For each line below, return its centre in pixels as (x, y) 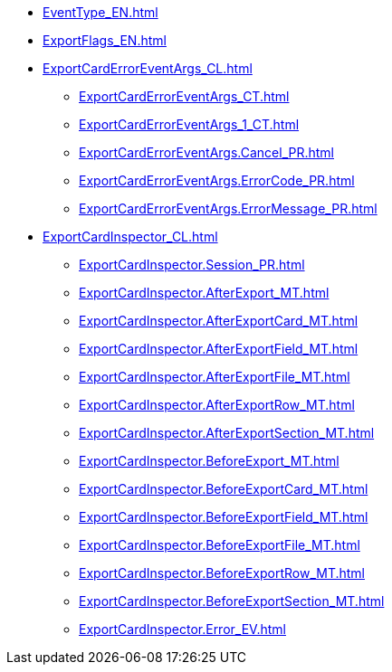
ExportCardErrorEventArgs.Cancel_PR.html (206, 152)
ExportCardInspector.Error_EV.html (182, 629)
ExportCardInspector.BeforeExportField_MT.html (224, 517)
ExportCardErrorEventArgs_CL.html (148, 68)
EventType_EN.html (100, 12)
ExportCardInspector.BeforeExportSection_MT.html (232, 601)
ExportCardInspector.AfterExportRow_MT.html (217, 405)
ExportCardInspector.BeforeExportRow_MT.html (222, 573)
